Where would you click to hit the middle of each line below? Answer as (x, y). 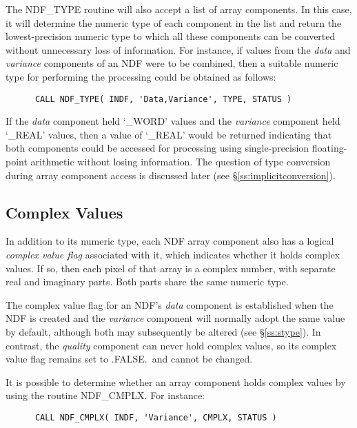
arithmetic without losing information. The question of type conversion (181, 161)
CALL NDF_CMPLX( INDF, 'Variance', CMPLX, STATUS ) (156, 417)
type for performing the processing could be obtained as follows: (141, 76)
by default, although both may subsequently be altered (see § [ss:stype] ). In (163, 331)
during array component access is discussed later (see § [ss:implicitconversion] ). (171, 175)
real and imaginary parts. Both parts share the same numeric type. (147, 282)
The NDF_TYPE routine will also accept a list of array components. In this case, (179, 9)
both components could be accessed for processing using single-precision (157, 148)
